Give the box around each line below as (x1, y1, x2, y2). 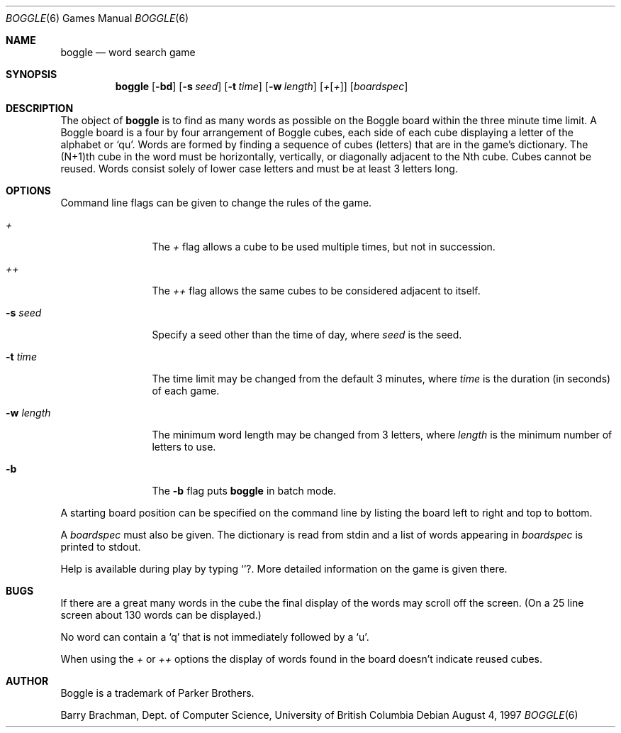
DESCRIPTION (6, 102, 74, 114)
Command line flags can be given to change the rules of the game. (60, 197, 372, 209)
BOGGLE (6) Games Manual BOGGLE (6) (6, 12, 189, 24)
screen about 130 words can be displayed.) (60, 609, 262, 621)
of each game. (152, 385, 220, 397)
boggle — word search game (60, 46, 196, 58)
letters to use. (152, 441, 216, 453)
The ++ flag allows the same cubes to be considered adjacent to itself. (152, 285, 481, 297)
